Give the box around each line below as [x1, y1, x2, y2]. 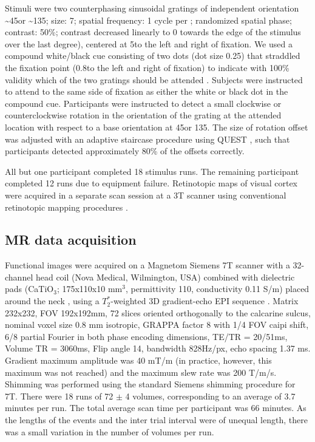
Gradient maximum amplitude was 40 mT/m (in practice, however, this [5, 354, 272, 367]
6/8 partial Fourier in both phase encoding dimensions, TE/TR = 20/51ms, [5, 330, 288, 342]
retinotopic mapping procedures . [5, 200, 128, 213]
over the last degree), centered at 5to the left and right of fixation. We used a [5, 37, 293, 50]
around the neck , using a [5, 294, 100, 307]
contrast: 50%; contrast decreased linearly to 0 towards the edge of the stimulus [5, 25, 301, 38]
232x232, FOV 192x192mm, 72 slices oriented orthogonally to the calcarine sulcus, [5, 306, 311, 319]
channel [5, 270, 33, 283]
